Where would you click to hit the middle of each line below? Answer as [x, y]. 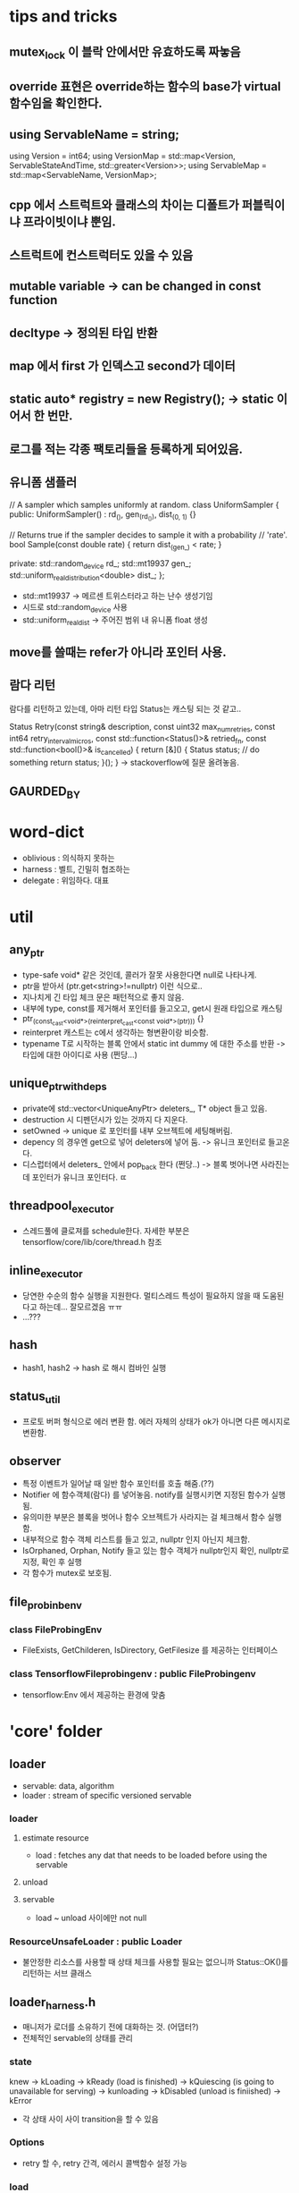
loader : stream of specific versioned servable [107, 1795]
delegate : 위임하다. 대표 [66, 880]
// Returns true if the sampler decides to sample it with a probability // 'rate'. [149, 535]
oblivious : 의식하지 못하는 [68, 858]
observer [35, 1461]
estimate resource [55, 1837]
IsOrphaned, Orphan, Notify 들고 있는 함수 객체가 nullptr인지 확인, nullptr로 [156, 1551]
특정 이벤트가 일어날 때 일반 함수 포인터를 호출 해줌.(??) [118, 1484]
